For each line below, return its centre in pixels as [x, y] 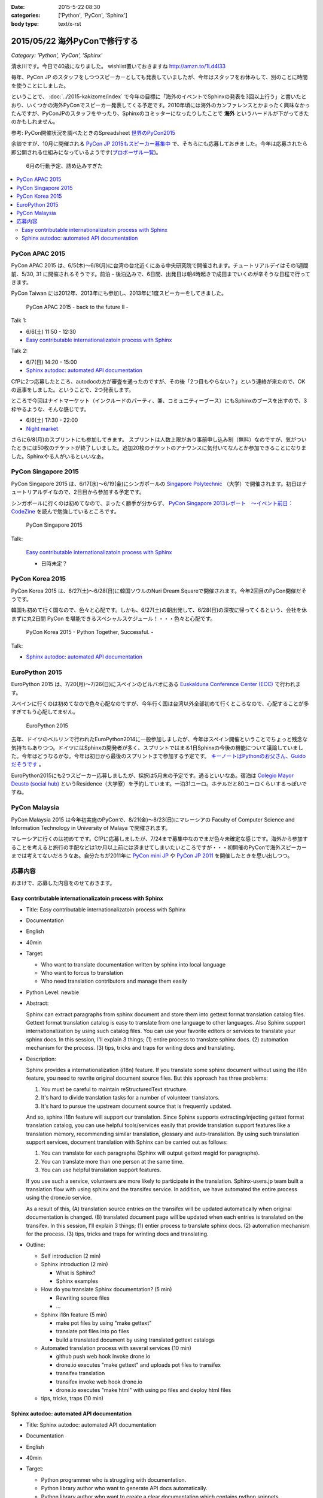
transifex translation [80, 1373]
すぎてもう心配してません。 [45, 712]
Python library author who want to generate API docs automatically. [124, 1488]
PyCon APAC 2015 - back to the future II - [77, 307]
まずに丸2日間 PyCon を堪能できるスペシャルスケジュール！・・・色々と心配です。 [113, 618]
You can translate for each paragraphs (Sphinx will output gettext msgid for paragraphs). [150, 1153]
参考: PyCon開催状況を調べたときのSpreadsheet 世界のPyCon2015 [93, 132]
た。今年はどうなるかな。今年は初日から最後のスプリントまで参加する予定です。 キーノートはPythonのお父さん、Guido [159, 756]
